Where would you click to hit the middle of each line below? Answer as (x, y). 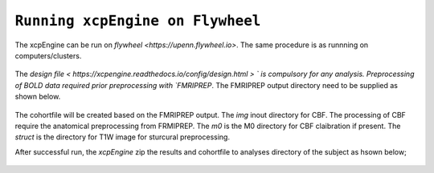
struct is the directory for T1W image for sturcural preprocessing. (123, 137)
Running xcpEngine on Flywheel (138, 21)
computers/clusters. (48, 55)
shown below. (38, 97)
